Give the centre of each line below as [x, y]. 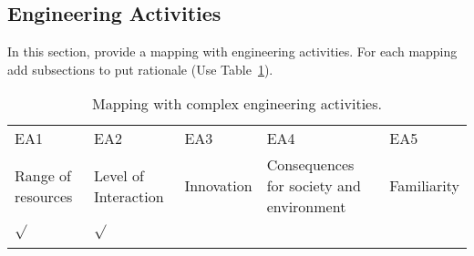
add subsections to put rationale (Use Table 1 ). [140, 69]
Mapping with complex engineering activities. [237, 104]
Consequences [310, 165]
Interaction [129, 196]
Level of [119, 175]
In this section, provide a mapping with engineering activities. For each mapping [232, 51]
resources [44, 196]
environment [306, 207]
